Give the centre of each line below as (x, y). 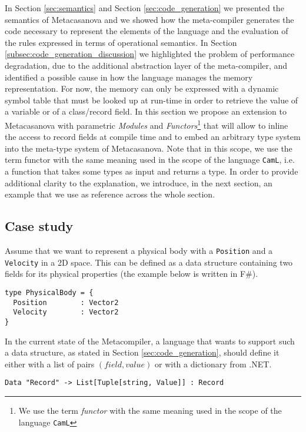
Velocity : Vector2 (66, 312)
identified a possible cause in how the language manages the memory (129, 77)
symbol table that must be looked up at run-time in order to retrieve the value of (152, 100)
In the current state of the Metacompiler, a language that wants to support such (150, 341)
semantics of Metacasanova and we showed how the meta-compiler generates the (149, 19)
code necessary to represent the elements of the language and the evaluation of (147, 31)
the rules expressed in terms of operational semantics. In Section (121, 42)
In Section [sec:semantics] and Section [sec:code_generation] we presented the (144, 8)
